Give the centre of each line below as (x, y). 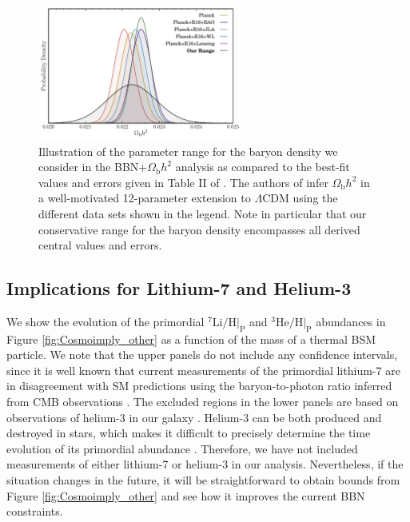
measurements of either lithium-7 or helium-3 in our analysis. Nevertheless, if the (205, 464)
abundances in (351, 321)
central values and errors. (100, 245)
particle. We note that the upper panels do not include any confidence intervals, (202, 355)
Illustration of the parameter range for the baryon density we (188, 151)
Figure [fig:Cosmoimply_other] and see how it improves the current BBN (186, 495)
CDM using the (300, 198)
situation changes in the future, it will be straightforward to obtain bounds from (203, 480)
